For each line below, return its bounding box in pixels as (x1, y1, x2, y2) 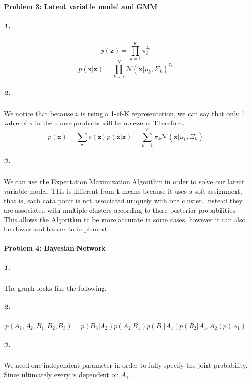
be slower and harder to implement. (4, 224, 109, 234)
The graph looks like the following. (4, 282, 107, 292)
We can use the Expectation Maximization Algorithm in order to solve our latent (4, 176, 245, 186)
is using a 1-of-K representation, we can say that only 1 (80, 108, 245, 118)
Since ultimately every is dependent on (4, 369, 119, 380)
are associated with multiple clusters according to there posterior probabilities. (4, 205, 237, 215)
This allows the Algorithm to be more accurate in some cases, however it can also (4, 214, 246, 224)
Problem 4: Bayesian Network (4, 243, 106, 253)
